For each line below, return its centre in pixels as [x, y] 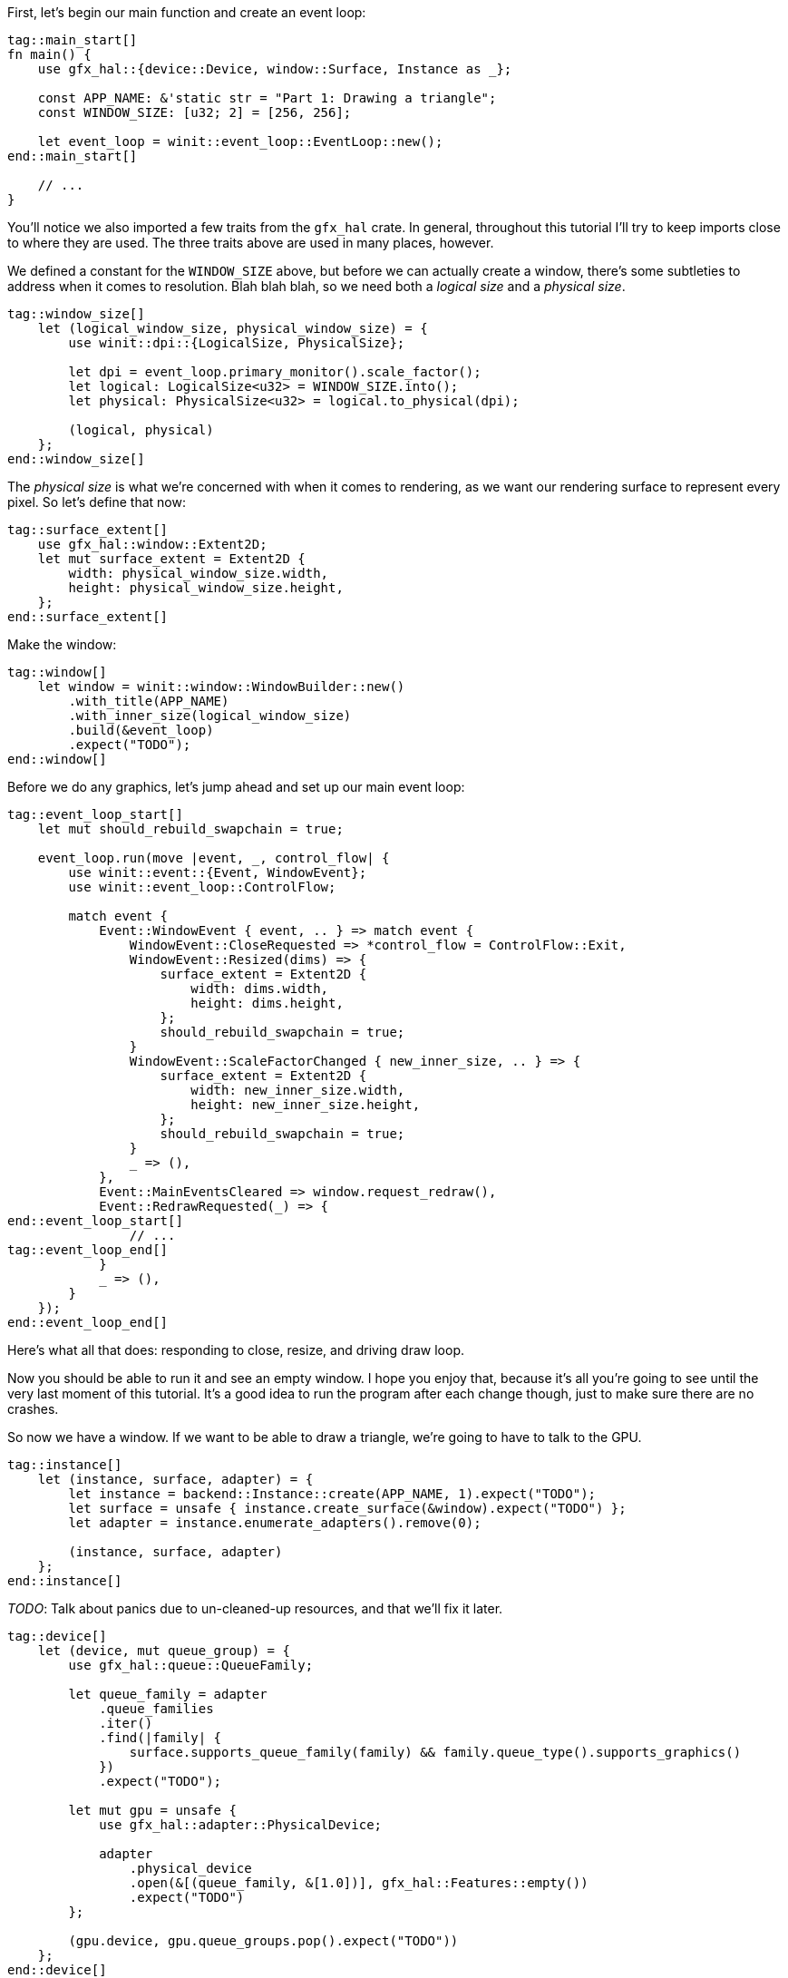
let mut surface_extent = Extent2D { [171, 559]
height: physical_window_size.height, [206, 588]
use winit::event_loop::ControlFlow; [202, 887]
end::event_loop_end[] [88, 1322]
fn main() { [49, 54]
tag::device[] [57, 1636]
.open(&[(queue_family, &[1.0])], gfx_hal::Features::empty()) [359, 1883]
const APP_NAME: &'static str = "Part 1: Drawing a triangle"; [267, 98]
